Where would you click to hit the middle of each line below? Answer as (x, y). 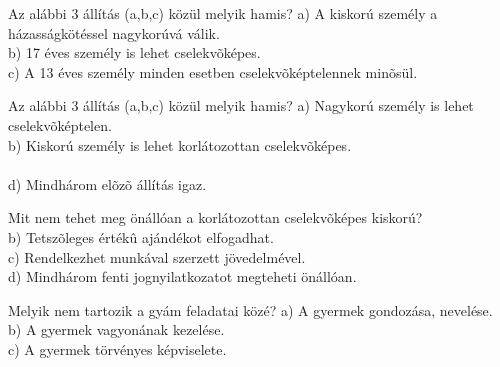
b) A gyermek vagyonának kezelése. (116, 329)
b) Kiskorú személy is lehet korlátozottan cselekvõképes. (180, 144)
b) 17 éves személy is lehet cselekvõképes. (134, 52)
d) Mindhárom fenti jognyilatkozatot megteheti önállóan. (182, 276)
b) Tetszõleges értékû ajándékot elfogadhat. (141, 236)
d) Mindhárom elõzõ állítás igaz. (107, 183)
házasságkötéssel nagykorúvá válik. (114, 32)
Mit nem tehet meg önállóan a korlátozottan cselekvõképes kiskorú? (215, 217)
